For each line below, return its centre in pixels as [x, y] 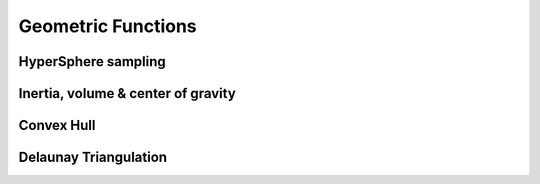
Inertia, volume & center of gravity [127, 93]
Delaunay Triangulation [93, 157]
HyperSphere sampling [92, 61]
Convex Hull [57, 125]
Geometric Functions [107, 26]
